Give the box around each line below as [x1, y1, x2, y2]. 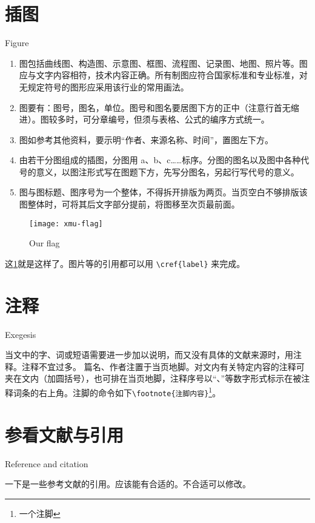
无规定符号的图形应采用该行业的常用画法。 [19, 80, 189, 93]
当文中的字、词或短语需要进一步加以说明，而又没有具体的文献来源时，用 [5, 348, 293, 361]
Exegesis [5, 328, 36, 340]
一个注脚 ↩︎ [19, 507, 61, 519]
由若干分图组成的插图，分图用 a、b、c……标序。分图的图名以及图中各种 [19, 154, 301, 166]
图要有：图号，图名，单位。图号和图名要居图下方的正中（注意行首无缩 [19, 101, 299, 113]
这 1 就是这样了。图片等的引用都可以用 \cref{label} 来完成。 [5, 257, 245, 269]
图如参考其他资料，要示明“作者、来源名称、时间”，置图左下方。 [19, 133, 274, 146]
